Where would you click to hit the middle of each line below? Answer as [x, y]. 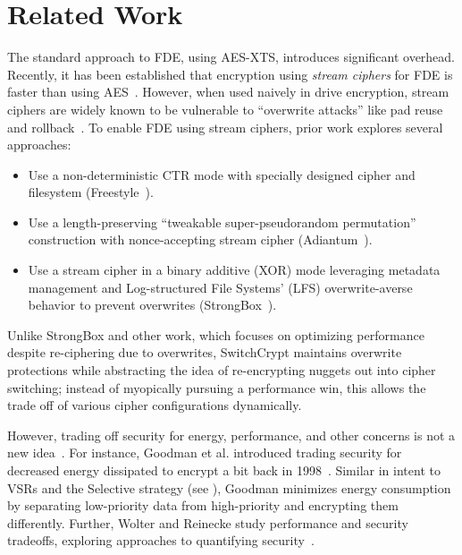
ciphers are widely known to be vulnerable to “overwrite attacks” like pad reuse [225, 109]
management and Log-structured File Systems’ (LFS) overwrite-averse [220, 287]
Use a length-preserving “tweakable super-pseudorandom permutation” [222, 222]
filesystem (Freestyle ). [91, 192]
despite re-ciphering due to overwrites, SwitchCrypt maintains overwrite [205, 352]
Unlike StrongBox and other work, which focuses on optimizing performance [216, 334]
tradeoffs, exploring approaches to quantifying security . [161, 540]
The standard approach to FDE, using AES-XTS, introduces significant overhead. [231, 57]
